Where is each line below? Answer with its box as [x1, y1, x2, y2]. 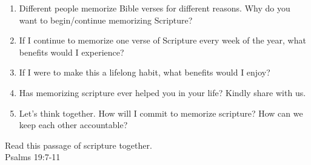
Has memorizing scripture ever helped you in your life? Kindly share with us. [19, 86, 306, 99]
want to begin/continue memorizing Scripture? [19, 13, 193, 26]
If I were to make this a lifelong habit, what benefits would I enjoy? [19, 66, 270, 79]
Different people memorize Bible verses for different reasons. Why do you [19, 2, 290, 14]
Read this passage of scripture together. [5, 138, 152, 151]
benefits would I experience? [19, 45, 124, 58]
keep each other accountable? [19, 118, 128, 131]
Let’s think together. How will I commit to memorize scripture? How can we [19, 106, 303, 119]
